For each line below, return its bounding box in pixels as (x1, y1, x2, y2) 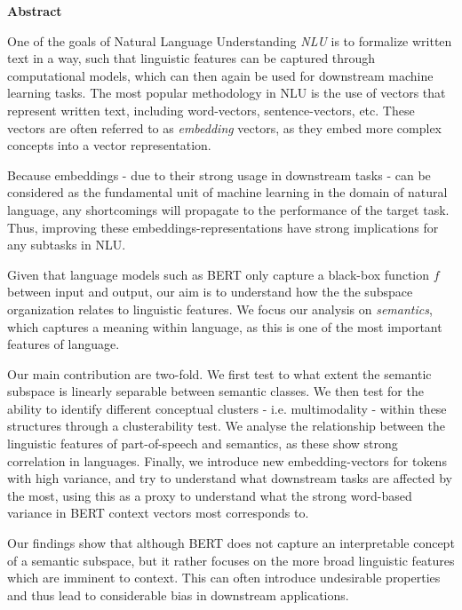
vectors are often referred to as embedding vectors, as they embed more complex (7, 118, 442, 137)
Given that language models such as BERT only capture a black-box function (7, 265, 430, 283)
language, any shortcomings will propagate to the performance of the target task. (7, 200, 450, 218)
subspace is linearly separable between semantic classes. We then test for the (7, 382, 424, 400)
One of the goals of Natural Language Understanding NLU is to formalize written (7, 31, 452, 50)
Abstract (7, 2, 62, 20)
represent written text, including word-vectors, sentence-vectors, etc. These (7, 100, 415, 119)
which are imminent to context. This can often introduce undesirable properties (7, 568, 441, 587)
